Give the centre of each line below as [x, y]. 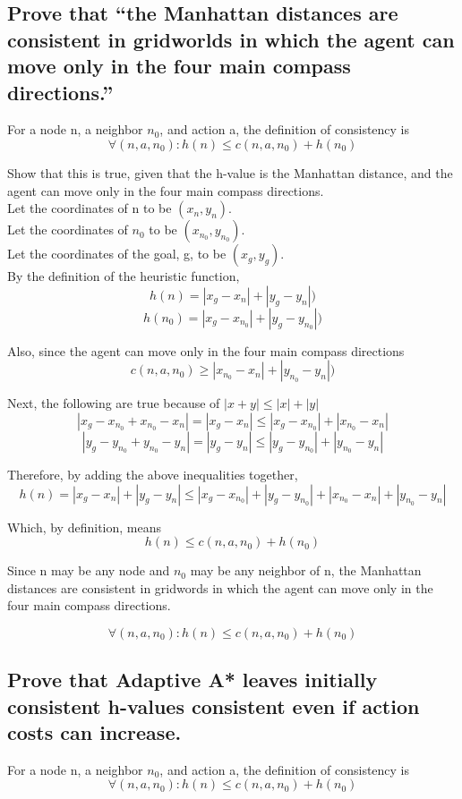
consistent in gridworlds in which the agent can [231, 39]
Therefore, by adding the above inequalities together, [153, 474]
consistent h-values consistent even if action [214, 705]
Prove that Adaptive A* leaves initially [192, 680]
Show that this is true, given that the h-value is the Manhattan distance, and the [230, 172]
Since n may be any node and [89, 570]
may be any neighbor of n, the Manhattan [306, 570]
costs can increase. [94, 732]
